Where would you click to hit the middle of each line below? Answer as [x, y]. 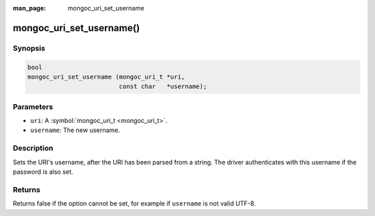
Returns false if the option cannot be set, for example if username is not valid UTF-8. [134, 203]
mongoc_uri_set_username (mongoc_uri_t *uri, [106, 77]
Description [33, 148]
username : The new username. [75, 130]
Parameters [33, 106]
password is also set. [43, 172]
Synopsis [29, 48]
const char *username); [163, 86]
